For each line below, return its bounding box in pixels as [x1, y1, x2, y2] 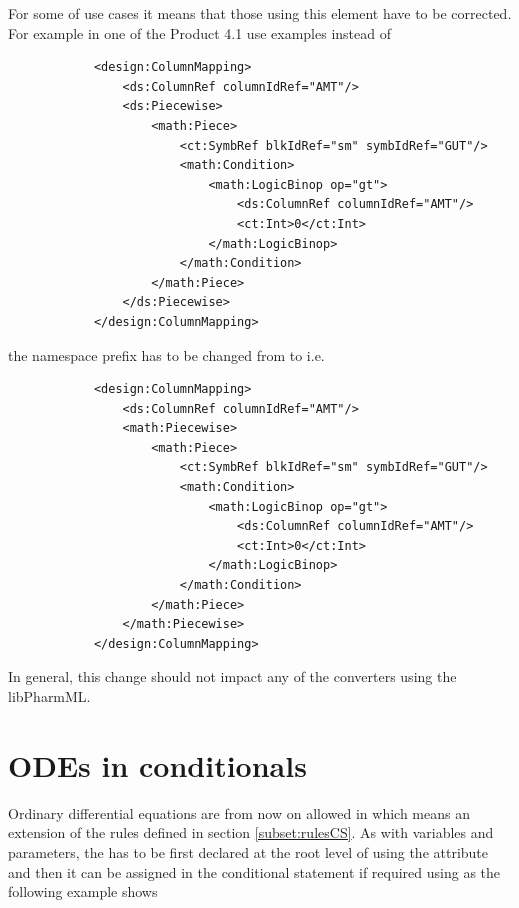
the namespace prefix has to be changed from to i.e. [8, 344, 325, 365]
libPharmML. [8, 686, 91, 706]
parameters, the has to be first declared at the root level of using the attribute [8, 841, 489, 862]
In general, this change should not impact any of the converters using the [8, 666, 457, 687]
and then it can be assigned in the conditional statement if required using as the [8, 861, 501, 882]
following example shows [8, 881, 158, 902]
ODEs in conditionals [8, 744, 307, 785]
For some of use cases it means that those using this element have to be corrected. [8, 3, 512, 23]
